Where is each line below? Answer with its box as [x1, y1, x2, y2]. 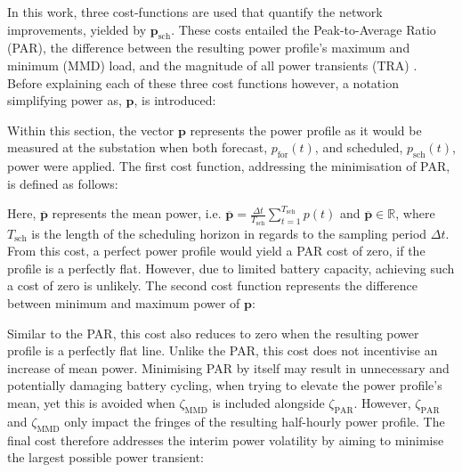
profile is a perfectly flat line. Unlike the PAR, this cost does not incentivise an [7, 341, 438, 360]
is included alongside [212, 393, 325, 411]
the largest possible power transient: [7, 448, 204, 467]
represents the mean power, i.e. [52, 204, 222, 223]
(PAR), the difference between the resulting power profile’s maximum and [7, 38, 410, 57]
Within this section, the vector [7, 120, 174, 139]
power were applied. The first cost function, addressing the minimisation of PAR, [7, 157, 450, 175]
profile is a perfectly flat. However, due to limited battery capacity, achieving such [7, 258, 455, 277]
